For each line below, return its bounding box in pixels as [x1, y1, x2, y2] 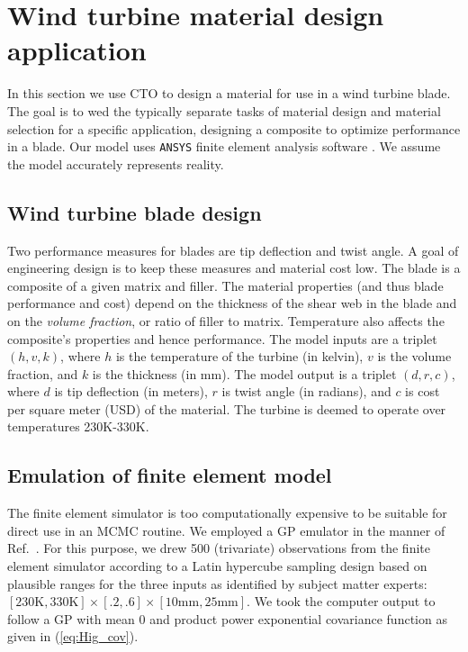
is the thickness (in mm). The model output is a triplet [92, 364, 397, 383]
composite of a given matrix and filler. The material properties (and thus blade [7, 276, 444, 294]
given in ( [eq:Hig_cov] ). [7, 627, 139, 646]
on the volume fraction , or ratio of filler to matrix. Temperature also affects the [7, 311, 445, 330]
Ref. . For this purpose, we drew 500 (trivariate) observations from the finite [7, 539, 430, 557]
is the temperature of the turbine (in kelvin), [115, 347, 364, 366]
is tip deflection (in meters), [54, 382, 208, 401]
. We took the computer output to [247, 592, 436, 611]
